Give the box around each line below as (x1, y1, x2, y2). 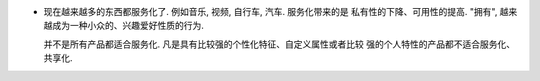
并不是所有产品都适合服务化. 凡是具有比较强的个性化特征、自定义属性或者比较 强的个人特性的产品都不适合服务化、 (43, 38, 515, 50)
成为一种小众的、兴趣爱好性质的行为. (51, 20, 205, 32)
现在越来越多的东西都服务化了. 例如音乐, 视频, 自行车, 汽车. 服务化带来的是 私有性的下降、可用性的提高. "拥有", (43, 6, 498, 17)
